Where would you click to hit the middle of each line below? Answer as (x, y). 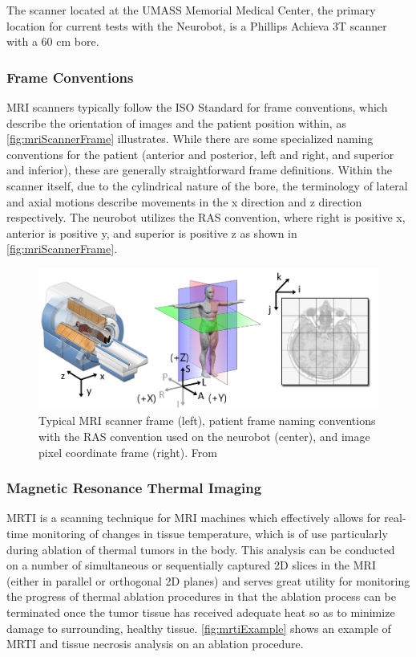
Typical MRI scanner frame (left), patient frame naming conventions (207, 420)
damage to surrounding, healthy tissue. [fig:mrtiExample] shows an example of (199, 628)
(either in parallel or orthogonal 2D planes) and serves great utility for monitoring (208, 580)
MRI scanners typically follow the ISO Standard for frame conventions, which (197, 107)
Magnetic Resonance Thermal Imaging (134, 488)
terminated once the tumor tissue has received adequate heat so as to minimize (201, 612)
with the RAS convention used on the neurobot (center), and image (204, 437)
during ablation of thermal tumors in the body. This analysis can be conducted (201, 549)
